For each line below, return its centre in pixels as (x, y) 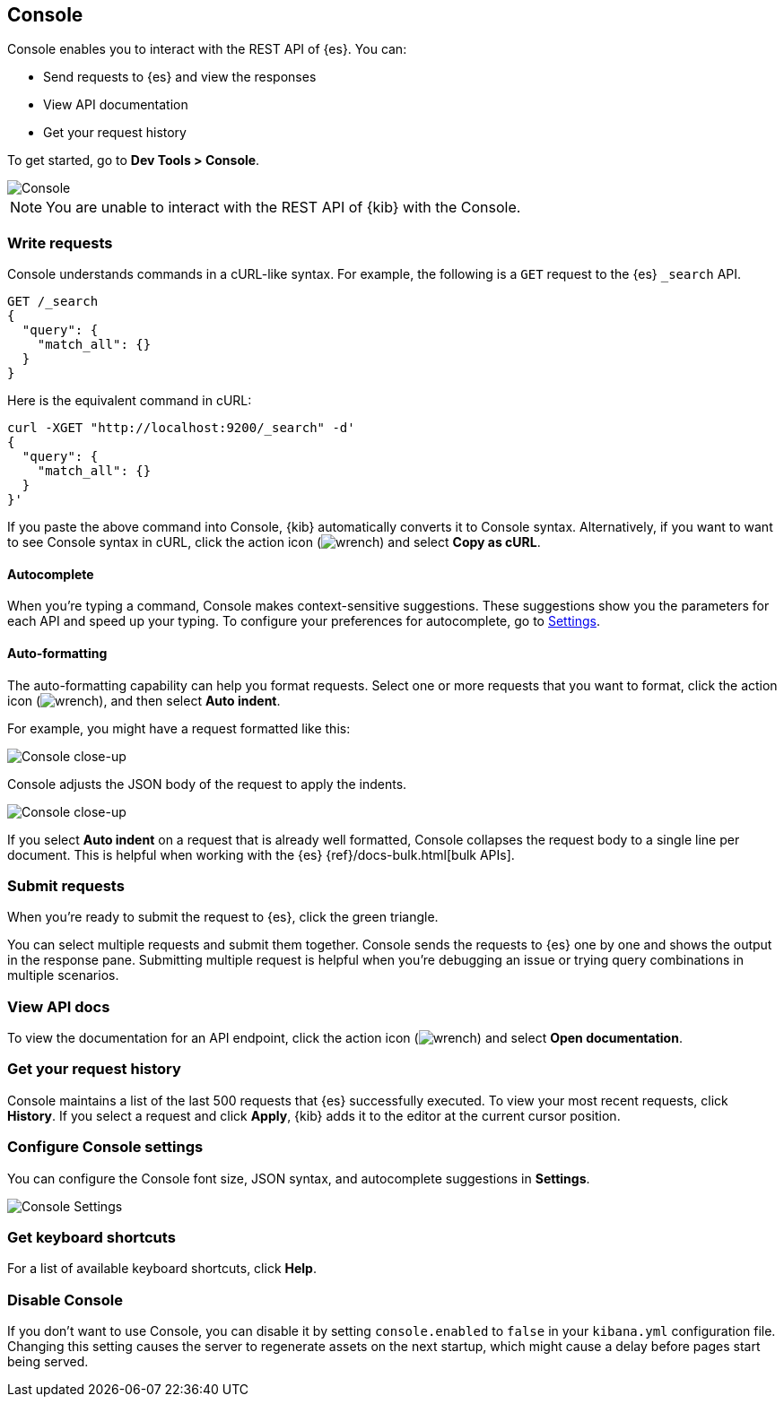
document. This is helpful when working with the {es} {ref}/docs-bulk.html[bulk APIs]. (261, 854)
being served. (48, 1362)
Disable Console (65, 1300)
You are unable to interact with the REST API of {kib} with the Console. (283, 208)
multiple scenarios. (63, 975)
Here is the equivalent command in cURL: (130, 401)
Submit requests (66, 885)
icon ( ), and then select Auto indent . (144, 700)
